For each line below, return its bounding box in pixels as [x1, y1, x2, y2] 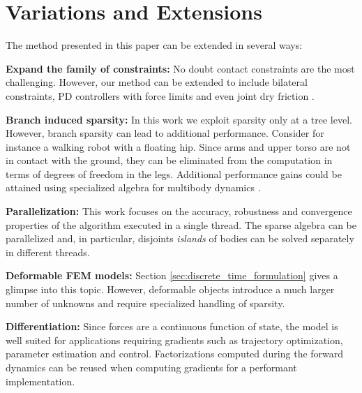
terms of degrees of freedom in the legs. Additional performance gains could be [6, 166, 342, 181]
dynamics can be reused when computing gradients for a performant [6, 360, 297, 374]
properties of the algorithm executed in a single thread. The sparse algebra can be [6, 217, 356, 232]
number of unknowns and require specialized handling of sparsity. [6, 295, 285, 310]
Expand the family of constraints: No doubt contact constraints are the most [6, 61, 355, 75]
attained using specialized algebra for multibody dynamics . [6, 180, 261, 195]
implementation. [6, 373, 75, 388]
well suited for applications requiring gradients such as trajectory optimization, [6, 332, 343, 347]
